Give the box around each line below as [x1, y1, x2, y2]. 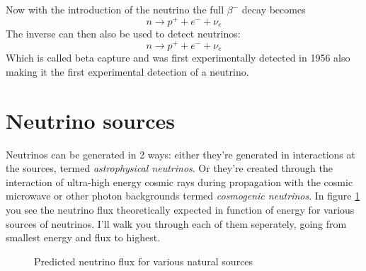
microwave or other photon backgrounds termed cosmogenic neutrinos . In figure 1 [6, 188, 360, 203]
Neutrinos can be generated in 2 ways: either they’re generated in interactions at [6, 146, 355, 161]
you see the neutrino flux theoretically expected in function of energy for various [6, 202, 355, 217]
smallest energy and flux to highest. [6, 230, 161, 245]
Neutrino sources [6, 105, 176, 134]
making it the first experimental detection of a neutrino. [6, 64, 249, 79]
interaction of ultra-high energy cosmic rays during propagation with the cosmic [6, 174, 353, 189]
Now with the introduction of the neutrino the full [6, 2, 224, 16]
